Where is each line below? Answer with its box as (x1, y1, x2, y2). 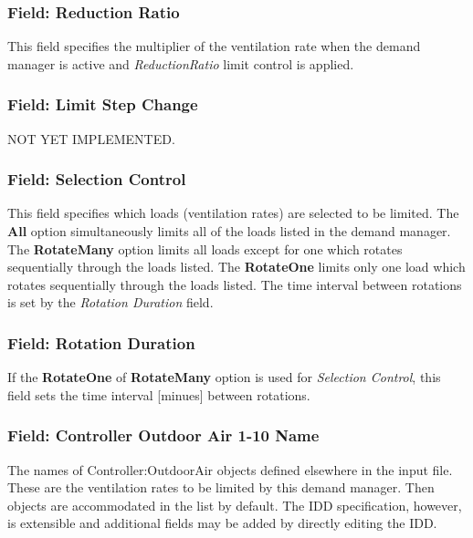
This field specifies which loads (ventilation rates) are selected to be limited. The (7, 203, 459, 222)
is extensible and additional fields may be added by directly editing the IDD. (7, 513, 437, 533)
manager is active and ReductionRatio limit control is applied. (7, 54, 354, 73)
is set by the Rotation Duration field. (7, 293, 214, 312)
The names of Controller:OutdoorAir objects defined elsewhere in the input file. (7, 460, 453, 479)
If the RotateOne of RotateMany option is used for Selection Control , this (7, 367, 441, 387)
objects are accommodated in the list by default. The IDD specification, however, (7, 495, 462, 514)
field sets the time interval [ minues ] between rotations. (7, 385, 310, 404)
